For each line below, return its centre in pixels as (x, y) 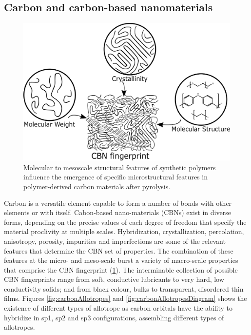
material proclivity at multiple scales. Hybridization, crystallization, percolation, (124, 231)
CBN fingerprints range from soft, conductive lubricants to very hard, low (114, 279)
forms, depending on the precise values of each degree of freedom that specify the (125, 222)
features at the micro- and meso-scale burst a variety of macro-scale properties (121, 260)
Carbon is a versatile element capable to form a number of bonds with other (118, 203)
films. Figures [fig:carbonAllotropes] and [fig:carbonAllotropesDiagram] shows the (125, 298)
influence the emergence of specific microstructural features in (116, 177)
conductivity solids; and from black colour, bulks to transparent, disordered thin (124, 288)
